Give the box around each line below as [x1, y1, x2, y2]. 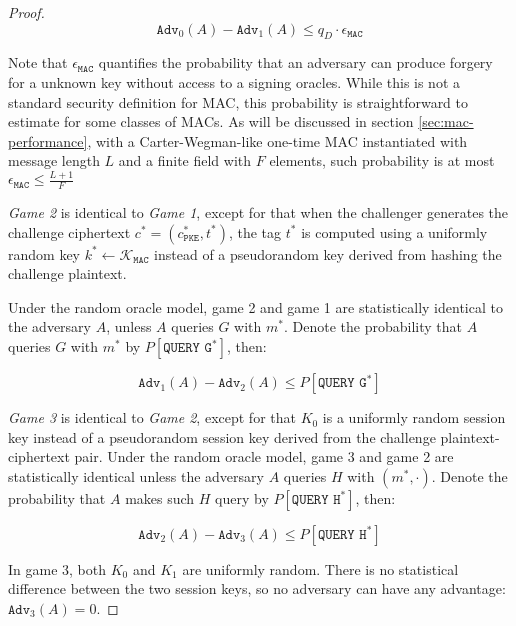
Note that [8, 52, 68, 73]
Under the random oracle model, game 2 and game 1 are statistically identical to [8, 296, 503, 317]
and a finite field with [118, 150, 252, 171]
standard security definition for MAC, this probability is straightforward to [8, 91, 469, 112]
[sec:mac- [418, 111, 474, 132]
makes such [125, 487, 195, 508]
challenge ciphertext [8, 221, 131, 242]
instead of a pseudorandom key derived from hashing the [154, 243, 502, 264]
